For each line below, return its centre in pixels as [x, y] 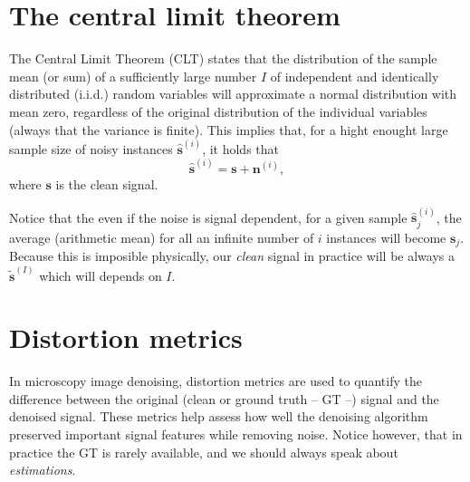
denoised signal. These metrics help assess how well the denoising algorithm [219, 416]
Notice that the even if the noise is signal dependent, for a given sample [208, 217]
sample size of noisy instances [91, 148]
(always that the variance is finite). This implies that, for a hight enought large [229, 129]
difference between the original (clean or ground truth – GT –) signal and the [224, 398]
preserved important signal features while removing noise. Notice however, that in [236, 434]
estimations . [43, 470]
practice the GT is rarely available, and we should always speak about [204, 452]
